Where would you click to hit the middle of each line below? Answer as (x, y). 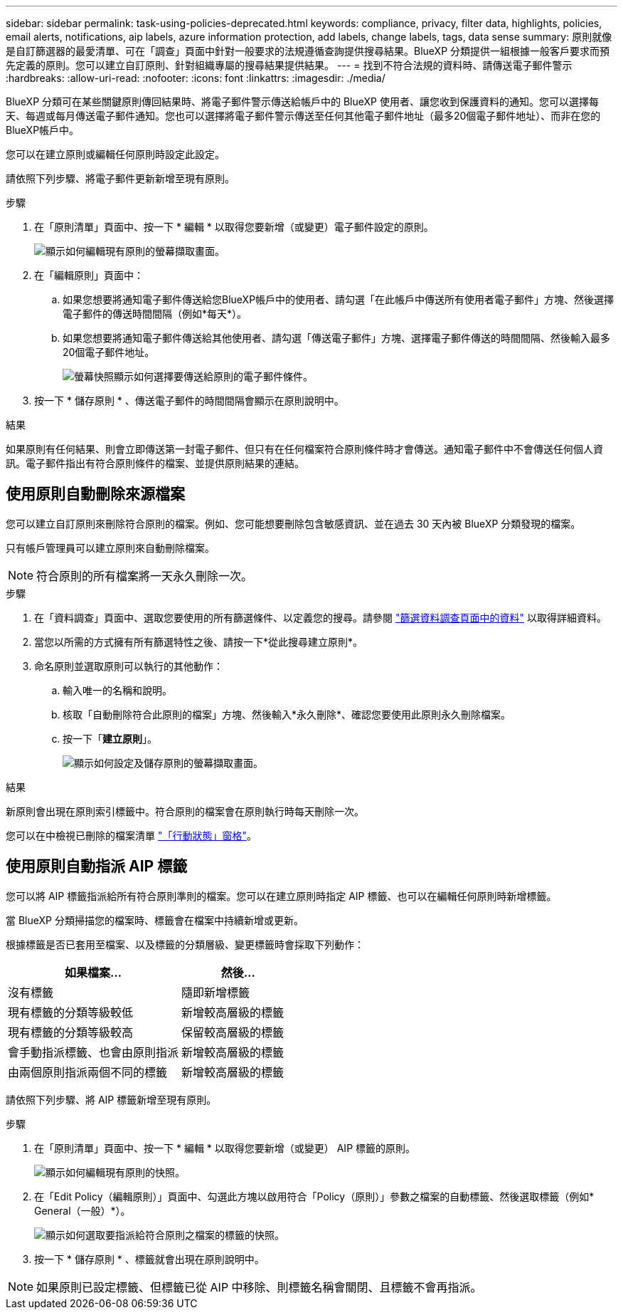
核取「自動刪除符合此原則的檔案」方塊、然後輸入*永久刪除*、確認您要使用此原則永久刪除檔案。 (287, 714)
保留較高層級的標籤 (233, 1032)
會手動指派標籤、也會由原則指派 (94, 1052)
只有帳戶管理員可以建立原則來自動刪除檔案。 (110, 548)
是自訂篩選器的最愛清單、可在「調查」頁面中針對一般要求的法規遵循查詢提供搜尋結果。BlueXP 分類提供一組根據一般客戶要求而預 (308, 51)
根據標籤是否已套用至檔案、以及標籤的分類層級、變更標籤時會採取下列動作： (185, 944)
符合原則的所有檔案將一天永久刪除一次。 (145, 576)
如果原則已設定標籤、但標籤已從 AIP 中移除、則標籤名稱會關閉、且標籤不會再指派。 (259, 1287)
